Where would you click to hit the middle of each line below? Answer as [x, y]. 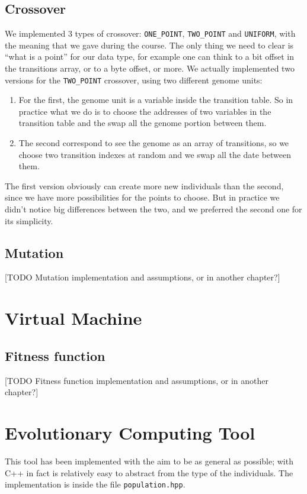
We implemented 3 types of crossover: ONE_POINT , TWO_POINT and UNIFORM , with [150, 33]
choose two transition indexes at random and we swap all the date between [155, 154]
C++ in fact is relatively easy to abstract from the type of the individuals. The [149, 472]
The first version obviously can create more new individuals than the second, [144, 185]
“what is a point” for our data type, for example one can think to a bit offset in [149, 56]
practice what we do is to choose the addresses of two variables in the [145, 111]
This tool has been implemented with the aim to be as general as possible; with [149, 461]
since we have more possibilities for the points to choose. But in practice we [142, 197]
